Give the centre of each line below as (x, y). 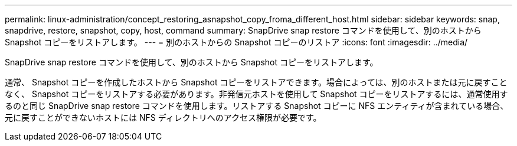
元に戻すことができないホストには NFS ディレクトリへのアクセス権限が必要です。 (163, 117)
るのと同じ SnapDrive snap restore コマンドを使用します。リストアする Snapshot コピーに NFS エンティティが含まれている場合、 (257, 106)
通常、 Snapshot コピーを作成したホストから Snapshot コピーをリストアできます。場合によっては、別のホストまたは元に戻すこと (256, 82)
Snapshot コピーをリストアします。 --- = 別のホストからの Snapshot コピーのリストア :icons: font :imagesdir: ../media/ (236, 42)
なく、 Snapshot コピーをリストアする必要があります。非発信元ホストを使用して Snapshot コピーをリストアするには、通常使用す (256, 94)
